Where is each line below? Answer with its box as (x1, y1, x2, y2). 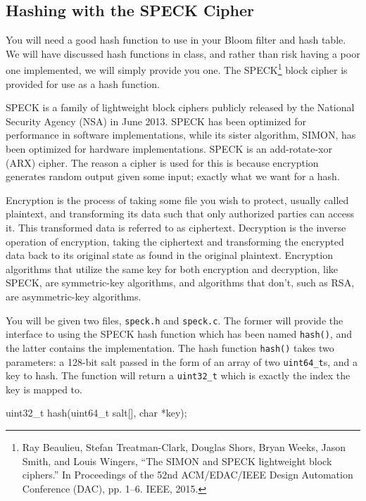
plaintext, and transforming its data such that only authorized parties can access (6, 206, 354, 221)
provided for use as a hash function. (6, 76, 160, 91)
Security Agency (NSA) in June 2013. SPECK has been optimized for (6, 113, 306, 128)
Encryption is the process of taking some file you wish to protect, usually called (6, 192, 349, 207)
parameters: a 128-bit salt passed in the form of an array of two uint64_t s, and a (6, 354, 358, 369)
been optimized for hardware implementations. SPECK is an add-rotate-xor (6, 141, 332, 156)
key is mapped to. (6, 381, 82, 396)
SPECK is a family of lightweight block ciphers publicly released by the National (6, 100, 355, 115)
